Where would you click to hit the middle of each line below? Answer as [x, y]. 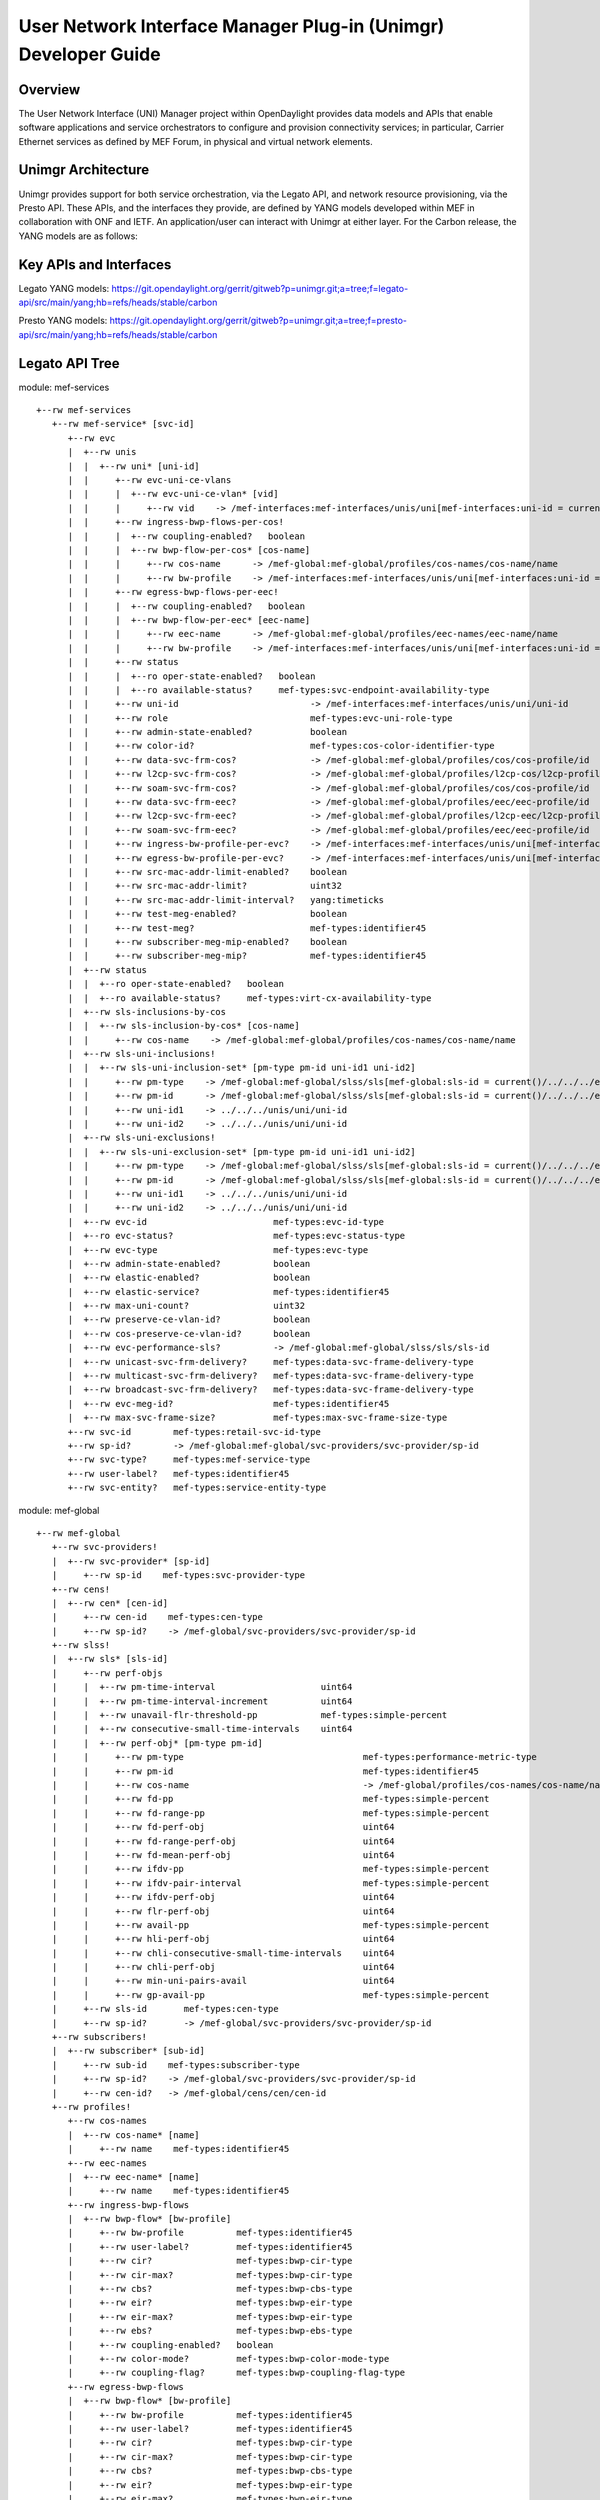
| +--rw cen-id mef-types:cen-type [157, 1617]
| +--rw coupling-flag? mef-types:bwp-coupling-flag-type [236, 2373]
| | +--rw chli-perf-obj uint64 [223, 1967]
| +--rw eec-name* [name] [133, 2176]
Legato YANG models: [64, 288]
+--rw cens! [81, 1589]
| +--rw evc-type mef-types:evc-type [218, 1249]
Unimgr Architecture [84, 170]
